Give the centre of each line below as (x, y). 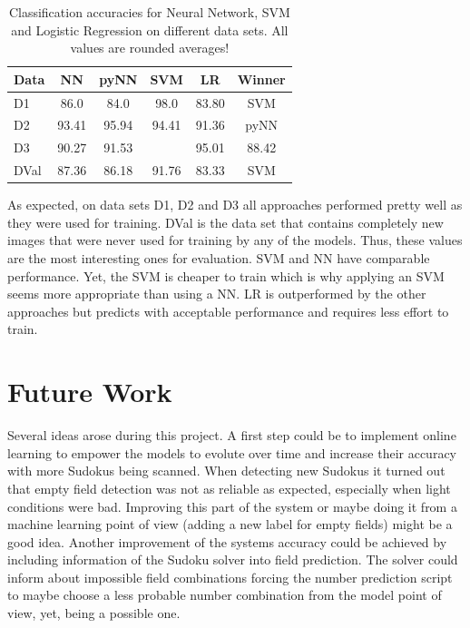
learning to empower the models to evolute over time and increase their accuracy (232, 452)
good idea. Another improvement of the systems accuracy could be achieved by (227, 541)
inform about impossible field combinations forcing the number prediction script (230, 577)
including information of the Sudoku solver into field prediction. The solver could (233, 559)
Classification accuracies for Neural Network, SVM (149, 12)
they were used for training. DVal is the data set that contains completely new (225, 222)
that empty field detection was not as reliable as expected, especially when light (229, 488)
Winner (261, 78)
